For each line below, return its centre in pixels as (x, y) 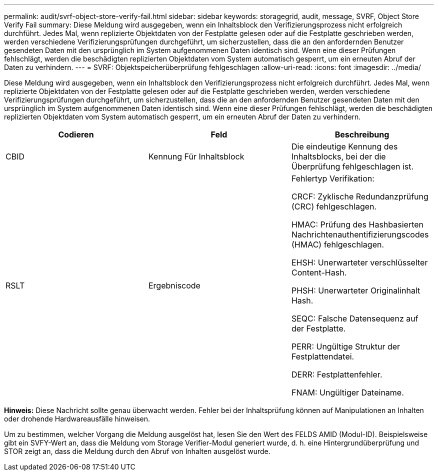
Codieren (76, 134)
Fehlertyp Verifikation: (333, 178)
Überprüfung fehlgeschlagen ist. (352, 166)
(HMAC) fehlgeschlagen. (338, 244)
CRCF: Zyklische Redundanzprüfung (360, 196)
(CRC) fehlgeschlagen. (334, 206)
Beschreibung (362, 134)
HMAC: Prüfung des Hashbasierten (357, 224)
